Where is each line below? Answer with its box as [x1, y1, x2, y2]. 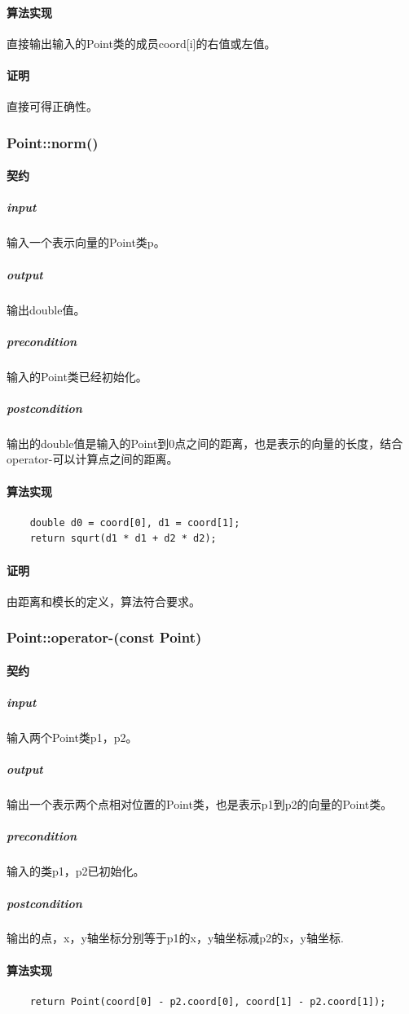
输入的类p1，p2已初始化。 [7, 863, 145, 880]
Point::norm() [7, 132, 99, 152]
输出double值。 [7, 301, 86, 318]
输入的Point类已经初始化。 [7, 367, 147, 384]
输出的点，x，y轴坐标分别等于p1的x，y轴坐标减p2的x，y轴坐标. [7, 929, 344, 946]
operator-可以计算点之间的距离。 [7, 450, 178, 467]
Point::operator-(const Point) [7, 627, 202, 647]
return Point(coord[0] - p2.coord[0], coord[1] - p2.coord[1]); [29, 995, 386, 1007]
